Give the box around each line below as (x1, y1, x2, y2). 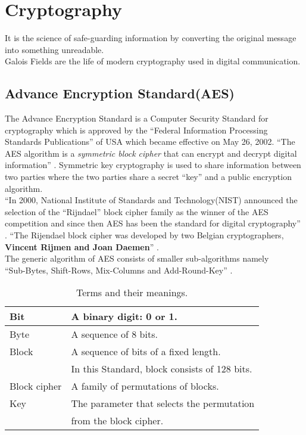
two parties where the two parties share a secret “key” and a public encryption (5, 170, 292, 183)
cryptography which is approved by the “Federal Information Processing (5, 123, 268, 136)
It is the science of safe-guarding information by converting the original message (5, 32, 296, 44)
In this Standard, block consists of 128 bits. (71, 362, 252, 376)
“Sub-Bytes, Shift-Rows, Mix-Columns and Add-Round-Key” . (5, 263, 233, 276)
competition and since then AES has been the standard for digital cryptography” (5, 217, 301, 229)
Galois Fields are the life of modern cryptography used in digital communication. (5, 55, 301, 67)
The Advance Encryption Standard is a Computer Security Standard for (5, 112, 268, 125)
